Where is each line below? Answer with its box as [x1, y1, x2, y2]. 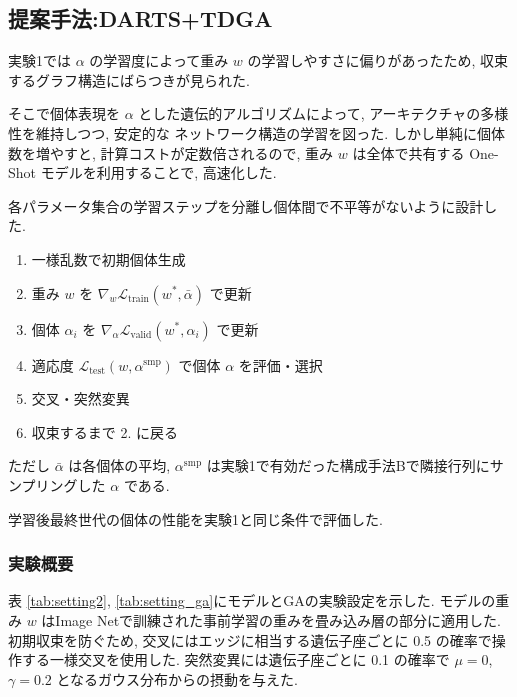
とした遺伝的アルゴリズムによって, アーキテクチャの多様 [138, 103, 509, 124]
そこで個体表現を [8, 103, 120, 124]
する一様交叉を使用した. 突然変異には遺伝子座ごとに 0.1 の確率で [21, 649, 450, 670]
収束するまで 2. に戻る [31, 421, 179, 442]
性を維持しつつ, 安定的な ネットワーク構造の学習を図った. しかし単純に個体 [8, 122, 505, 143]
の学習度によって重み [89, 50, 229, 71]
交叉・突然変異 [31, 388, 130, 409]
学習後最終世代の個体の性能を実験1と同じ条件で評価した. [8, 508, 383, 529]
